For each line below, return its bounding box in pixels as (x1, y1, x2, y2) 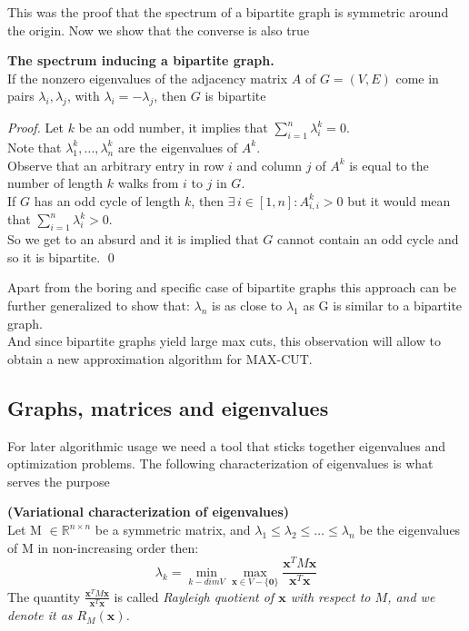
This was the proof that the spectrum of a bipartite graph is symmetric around (7, 3, 449, 21)
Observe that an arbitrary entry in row (7, 155, 225, 174)
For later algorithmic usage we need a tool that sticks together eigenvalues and (7, 436, 446, 455)
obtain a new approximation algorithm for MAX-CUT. (7, 349, 313, 368)
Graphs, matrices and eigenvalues (7, 393, 329, 421)
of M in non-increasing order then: (7, 537, 199, 557)
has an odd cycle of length (34, 191, 181, 210)
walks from (117, 173, 179, 192)
